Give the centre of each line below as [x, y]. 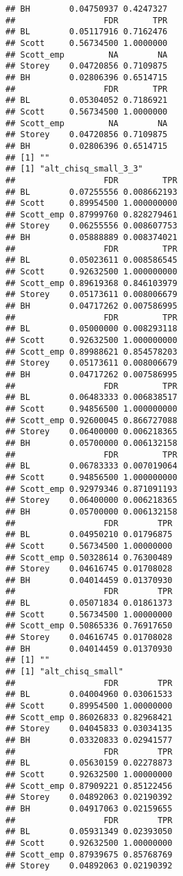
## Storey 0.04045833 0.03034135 [89, 729]
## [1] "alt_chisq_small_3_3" [74, 169]
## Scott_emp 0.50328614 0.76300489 [89, 557]
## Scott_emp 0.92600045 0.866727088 [91, 420]
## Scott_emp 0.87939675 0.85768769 [89, 854]
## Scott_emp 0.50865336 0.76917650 [89, 626]
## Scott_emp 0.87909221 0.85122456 [89, 786]
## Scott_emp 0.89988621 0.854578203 [91, 352]
